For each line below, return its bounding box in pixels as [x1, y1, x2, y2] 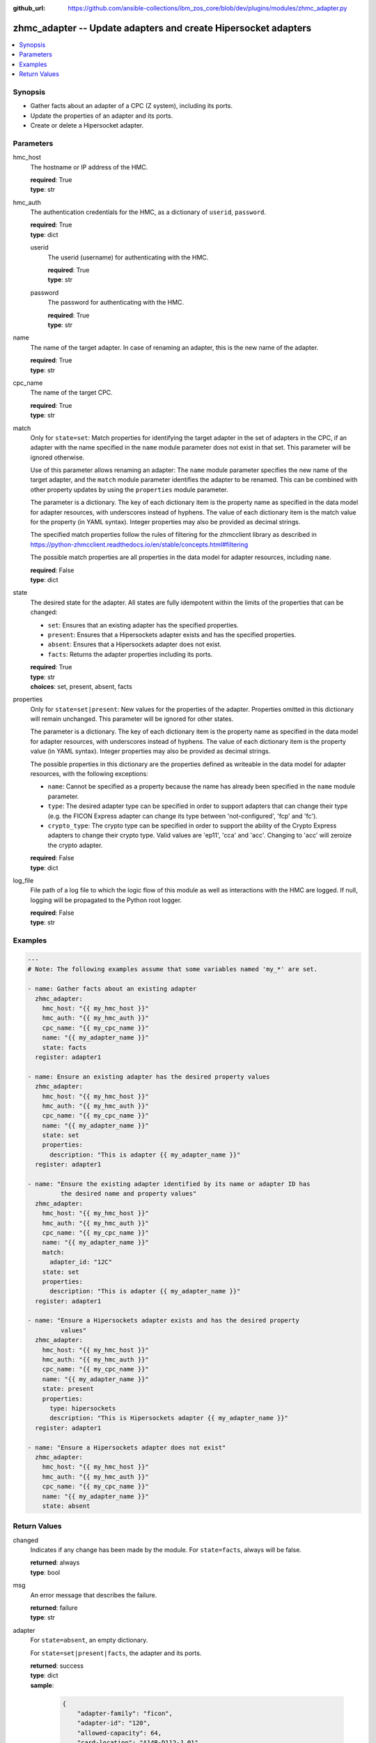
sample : [30, 1681, 54, 1689]
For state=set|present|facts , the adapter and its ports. [30, 1649, 202, 1657]
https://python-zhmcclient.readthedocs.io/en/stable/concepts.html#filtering [30, 540, 249, 549]
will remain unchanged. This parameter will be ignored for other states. [30, 715, 234, 723]
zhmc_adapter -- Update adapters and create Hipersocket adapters [13, 22, 312, 34]
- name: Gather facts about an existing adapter [27, 985, 197, 993]
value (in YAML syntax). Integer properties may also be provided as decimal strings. [30, 747, 271, 756]
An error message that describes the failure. [30, 1590, 157, 1599]
